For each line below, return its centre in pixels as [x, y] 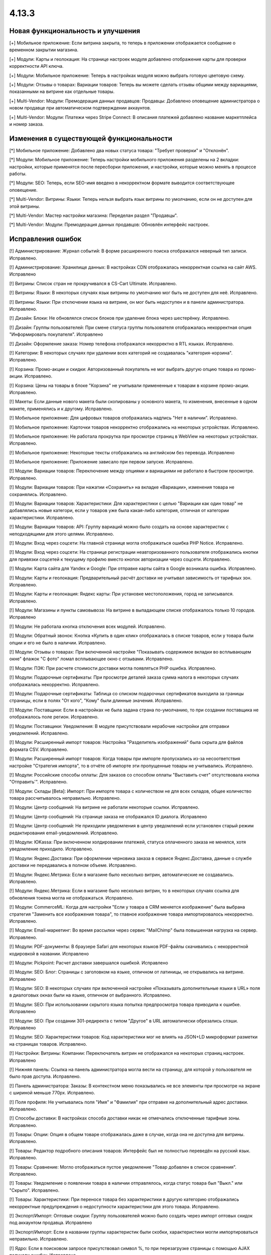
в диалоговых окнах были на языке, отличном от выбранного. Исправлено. [90, 995]
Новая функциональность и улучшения [75, 31]
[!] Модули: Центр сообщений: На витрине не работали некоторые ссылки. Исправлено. [104, 807]
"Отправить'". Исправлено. [38, 782]
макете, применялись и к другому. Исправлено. [61, 409]
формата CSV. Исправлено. [39, 749]
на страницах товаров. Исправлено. [48, 1044]
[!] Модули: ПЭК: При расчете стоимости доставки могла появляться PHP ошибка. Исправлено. [113, 668]
